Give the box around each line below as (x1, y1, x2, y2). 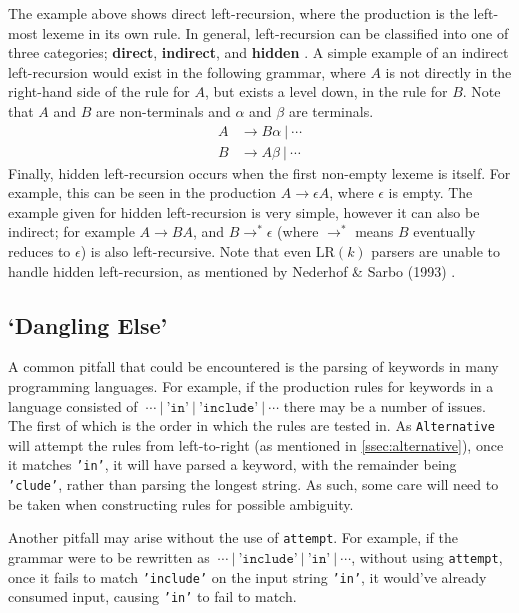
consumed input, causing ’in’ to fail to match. (8, 586, 297, 607)
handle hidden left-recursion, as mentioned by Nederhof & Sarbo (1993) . (8, 260, 456, 281)
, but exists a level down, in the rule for (205, 81, 448, 102)
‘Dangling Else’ (8, 309, 168, 340)
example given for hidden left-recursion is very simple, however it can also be (8, 201, 480, 222)
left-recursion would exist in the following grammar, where (8, 61, 366, 82)
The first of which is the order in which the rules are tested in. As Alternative (8, 415, 495, 436)
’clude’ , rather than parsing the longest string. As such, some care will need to (8, 474, 499, 495)
